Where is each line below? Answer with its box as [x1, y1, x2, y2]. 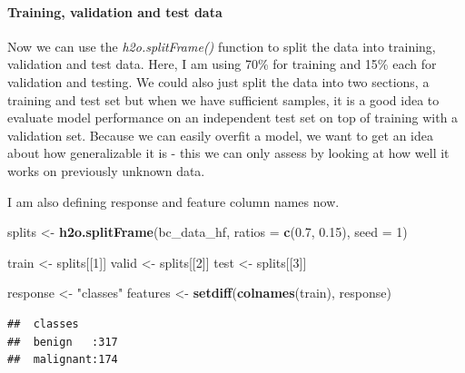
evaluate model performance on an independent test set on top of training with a [7, 108, 459, 127]
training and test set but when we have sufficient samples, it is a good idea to [7, 90, 440, 109]
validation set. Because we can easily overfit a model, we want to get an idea [7, 125, 433, 144]
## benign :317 [7, 335, 118, 348]
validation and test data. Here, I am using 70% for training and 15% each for [7, 54, 437, 74]
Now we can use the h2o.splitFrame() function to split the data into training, [7, 36, 436, 55]
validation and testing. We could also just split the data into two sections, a [7, 72, 430, 91]
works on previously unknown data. [7, 161, 205, 180]
